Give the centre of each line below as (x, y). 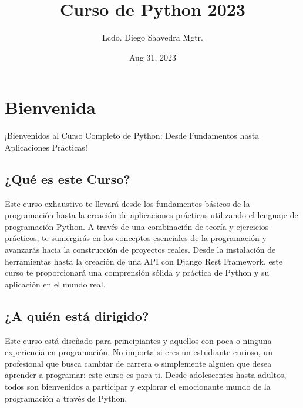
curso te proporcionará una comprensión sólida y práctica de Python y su (137, 272)
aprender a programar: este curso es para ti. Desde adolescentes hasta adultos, (146, 375)
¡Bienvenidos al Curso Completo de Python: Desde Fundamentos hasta (132, 136)
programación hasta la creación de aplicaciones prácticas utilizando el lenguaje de (151, 215)
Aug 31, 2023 (153, 57)
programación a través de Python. (66, 398)
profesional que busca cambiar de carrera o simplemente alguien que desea (138, 363)
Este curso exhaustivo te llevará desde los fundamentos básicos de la (127, 203)
